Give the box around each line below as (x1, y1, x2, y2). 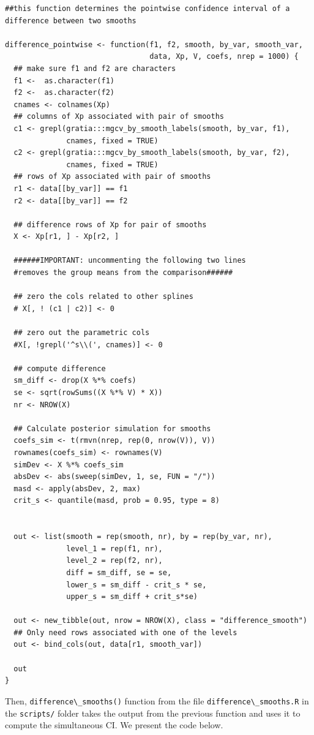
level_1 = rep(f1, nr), (66, 544, 163, 553)
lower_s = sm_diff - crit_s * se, (66, 580, 207, 589)
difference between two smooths (5, 16, 136, 25)
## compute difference (13, 364, 106, 373)
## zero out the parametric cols (13, 328, 150, 337)
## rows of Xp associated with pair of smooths (13, 172, 211, 181)
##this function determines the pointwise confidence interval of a (5, 4, 290, 13)
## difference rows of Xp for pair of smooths (13, 220, 207, 229)
